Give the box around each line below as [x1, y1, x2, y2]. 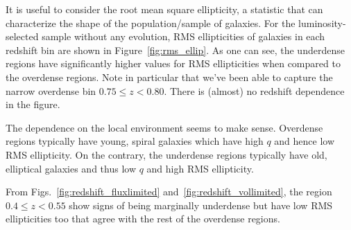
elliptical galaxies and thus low [6, 161, 136, 175]
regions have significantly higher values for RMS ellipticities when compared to [6, 56, 341, 71]
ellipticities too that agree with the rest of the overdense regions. [6, 211, 280, 226]
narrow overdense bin [6, 83, 96, 98]
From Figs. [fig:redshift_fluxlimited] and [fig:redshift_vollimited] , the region [6, 184, 332, 199]
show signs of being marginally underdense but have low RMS [69, 197, 333, 212]
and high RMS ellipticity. [146, 161, 254, 175]
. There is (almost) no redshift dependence [164, 83, 345, 98]
